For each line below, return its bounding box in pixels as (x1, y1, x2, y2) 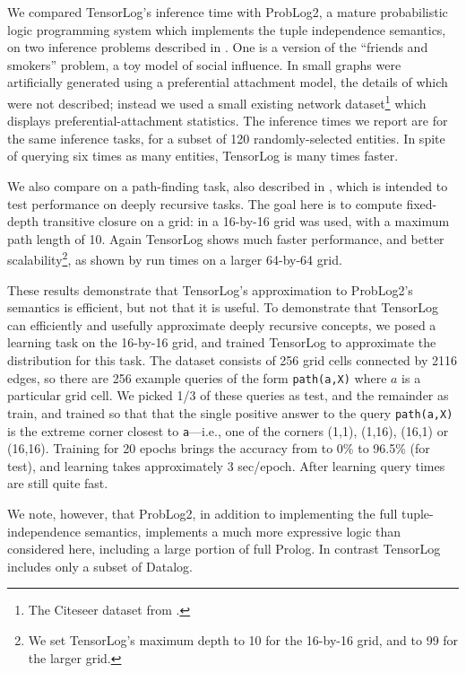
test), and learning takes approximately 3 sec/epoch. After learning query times (7, 456, 445, 475)
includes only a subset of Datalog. (7, 556, 193, 575)
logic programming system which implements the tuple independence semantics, (7, 20, 446, 39)
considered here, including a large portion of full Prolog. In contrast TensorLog (7, 539, 441, 558)
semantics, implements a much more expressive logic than (84, 521, 401, 540)
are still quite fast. (7, 474, 108, 493)
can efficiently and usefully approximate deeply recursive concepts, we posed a (7, 315, 436, 334)
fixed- (406, 194, 437, 213)
